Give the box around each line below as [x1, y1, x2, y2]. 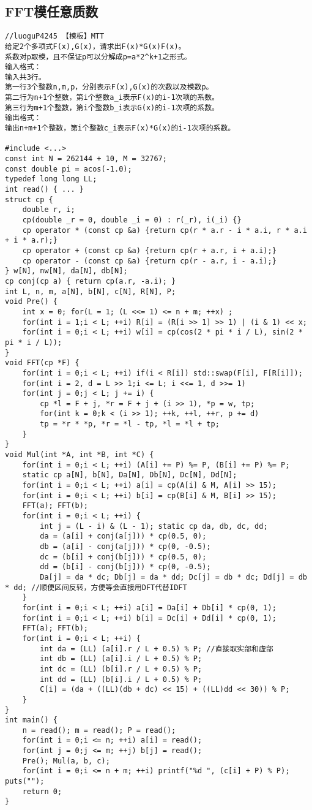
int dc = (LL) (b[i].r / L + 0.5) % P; [40, 664, 202, 673]
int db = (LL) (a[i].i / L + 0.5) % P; [40, 654, 202, 664]
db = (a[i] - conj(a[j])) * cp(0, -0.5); [40, 542, 211, 551]
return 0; [22, 787, 62, 796]
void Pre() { [5, 297, 58, 306]
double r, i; [22, 205, 75, 214]
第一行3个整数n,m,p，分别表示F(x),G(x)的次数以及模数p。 [5, 83, 214, 92]
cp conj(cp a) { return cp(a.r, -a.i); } [5, 276, 176, 286]
